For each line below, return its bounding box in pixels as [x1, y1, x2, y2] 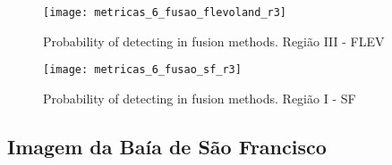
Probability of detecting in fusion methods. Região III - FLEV [43, 31, 385, 50]
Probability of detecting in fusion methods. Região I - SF [43, 88, 356, 107]
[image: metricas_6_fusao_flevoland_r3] [43, 6, 287, 19]
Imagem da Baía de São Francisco [7, 132, 327, 160]
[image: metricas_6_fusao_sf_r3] [43, 63, 242, 77]
